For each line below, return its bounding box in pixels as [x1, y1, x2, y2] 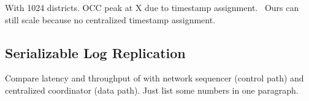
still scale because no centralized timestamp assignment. [5, 13, 216, 26]
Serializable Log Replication [5, 43, 186, 62]
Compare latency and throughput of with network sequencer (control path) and [5, 72, 304, 84]
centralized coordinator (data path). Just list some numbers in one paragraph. [5, 83, 299, 96]
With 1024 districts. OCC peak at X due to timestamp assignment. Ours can [5, 1, 299, 13]
